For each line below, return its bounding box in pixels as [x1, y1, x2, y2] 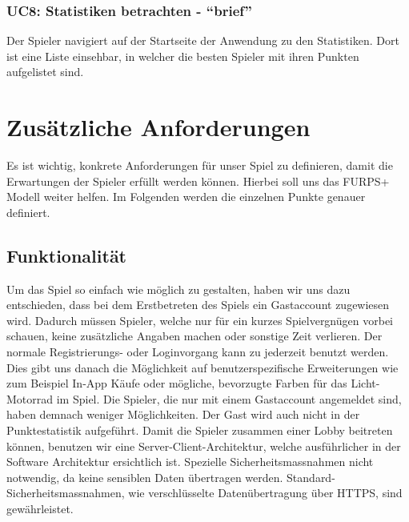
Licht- [351, 375, 380, 391]
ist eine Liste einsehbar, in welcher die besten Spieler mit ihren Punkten [6, 47, 359, 64]
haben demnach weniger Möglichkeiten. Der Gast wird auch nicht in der [6, 406, 360, 423]
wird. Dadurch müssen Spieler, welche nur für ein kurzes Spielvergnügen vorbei [6, 311, 393, 328]
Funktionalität [6, 243, 127, 267]
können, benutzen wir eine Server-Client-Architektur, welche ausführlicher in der [6, 437, 401, 454]
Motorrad [6, 390, 54, 407]
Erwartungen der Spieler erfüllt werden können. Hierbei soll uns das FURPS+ [6, 172, 390, 189]
